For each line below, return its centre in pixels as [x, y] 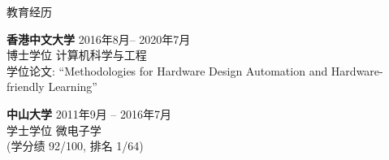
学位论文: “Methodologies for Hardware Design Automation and [167, 70]
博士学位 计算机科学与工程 [77, 55]
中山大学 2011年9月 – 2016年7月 [89, 113]
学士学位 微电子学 [54, 130]
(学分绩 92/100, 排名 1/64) [75, 146]
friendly [26, 86]
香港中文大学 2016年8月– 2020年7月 [99, 39]
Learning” [73, 86]
